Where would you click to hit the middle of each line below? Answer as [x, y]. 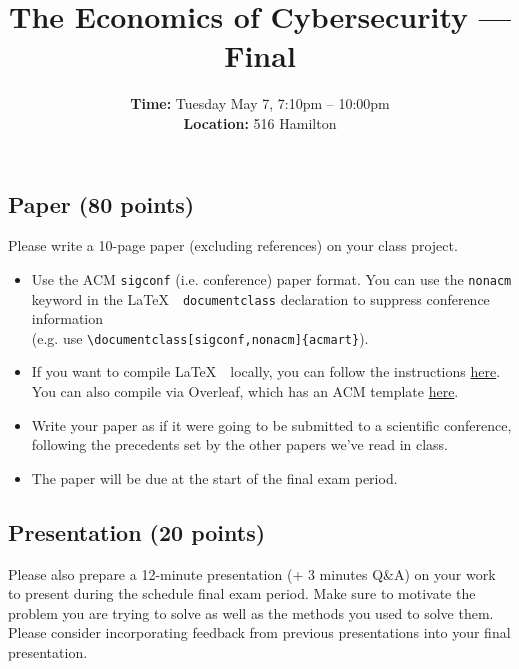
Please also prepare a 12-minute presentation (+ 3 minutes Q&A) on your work [252, 573]
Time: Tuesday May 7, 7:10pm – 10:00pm [260, 103]
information [67, 318]
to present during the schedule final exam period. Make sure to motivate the [242, 593]
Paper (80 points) [101, 203]
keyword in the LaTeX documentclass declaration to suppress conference [260, 298]
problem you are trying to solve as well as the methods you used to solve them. [251, 612]
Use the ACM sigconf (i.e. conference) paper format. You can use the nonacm [271, 278]
